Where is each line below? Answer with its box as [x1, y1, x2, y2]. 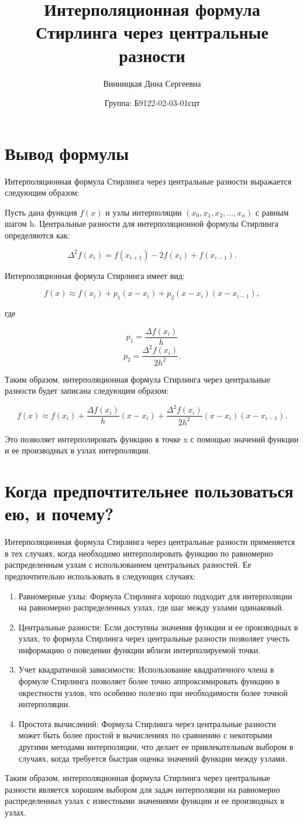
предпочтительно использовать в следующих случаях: [5, 569, 196, 582]
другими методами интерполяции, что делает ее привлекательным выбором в [18, 741, 294, 753]
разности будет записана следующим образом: [5, 384, 169, 397]
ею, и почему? [5, 502, 114, 526]
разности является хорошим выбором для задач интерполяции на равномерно [5, 783, 280, 795]
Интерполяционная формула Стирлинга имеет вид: [5, 269, 185, 281]
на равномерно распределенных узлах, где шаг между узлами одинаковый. [18, 601, 284, 613]
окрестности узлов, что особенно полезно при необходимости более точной [18, 686, 288, 698]
